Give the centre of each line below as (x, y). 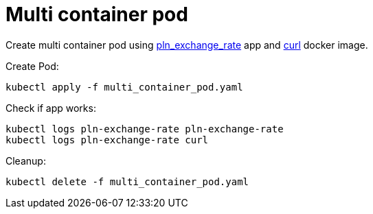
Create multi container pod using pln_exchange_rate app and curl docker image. (187, 45)
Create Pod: (32, 66)
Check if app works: (51, 108)
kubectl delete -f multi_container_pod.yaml (127, 181)
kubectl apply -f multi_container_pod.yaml (124, 87)
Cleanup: (26, 160)
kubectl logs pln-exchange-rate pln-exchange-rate (145, 129)
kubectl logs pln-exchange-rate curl (107, 140)
